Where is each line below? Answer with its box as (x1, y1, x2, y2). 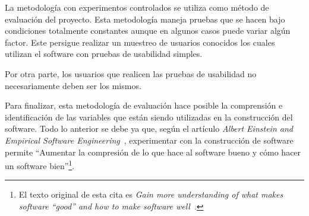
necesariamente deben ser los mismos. (5, 79, 141, 91)
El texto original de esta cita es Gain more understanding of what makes (18, 188, 283, 201)
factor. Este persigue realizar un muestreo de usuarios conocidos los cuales (5, 36, 275, 48)
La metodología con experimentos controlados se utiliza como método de (5, 1, 269, 13)
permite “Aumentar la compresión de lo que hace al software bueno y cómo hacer (5, 145, 301, 158)
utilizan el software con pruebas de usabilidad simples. (5, 47, 203, 60)
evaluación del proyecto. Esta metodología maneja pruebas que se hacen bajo (5, 12, 285, 25)
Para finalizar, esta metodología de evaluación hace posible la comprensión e (5, 99, 283, 112)
